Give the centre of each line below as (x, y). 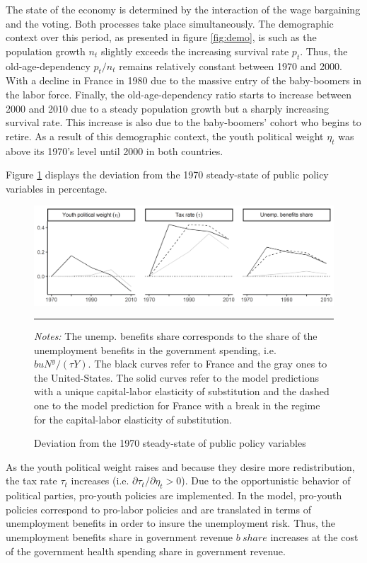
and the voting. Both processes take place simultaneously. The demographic (170, 23)
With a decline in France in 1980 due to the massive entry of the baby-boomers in (183, 80)
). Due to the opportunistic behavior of (266, 480)
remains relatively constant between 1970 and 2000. (231, 66)
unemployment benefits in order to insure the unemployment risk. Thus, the (170, 523)
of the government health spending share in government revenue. (146, 551)
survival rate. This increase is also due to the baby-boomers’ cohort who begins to (183, 122)
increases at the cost (314, 537)
